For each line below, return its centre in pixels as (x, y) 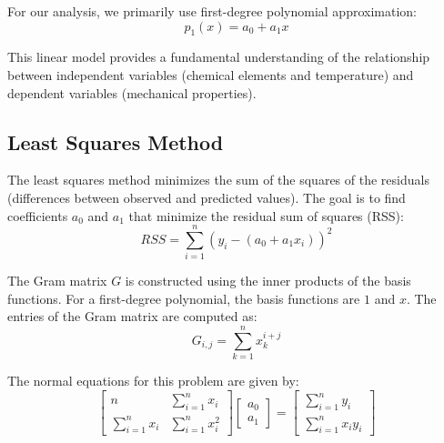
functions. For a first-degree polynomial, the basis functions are (184, 298)
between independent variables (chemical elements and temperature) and (211, 74)
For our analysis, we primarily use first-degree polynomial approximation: (212, 11)
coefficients (38, 215)
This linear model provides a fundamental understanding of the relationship (219, 57)
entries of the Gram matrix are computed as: (132, 316)
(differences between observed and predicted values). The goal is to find (207, 197)
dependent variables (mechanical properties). (132, 92)
